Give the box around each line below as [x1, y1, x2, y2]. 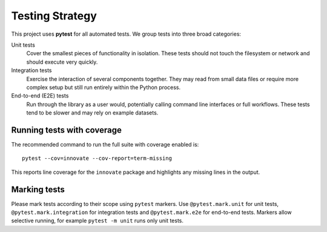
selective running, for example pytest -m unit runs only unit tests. [11, 217, 184, 224]
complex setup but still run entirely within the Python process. [26, 84, 181, 91]
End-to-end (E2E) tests [11, 92, 69, 99]
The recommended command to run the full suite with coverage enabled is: [11, 141, 199, 148]
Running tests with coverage [11, 125, 122, 135]
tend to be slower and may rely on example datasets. [26, 109, 159, 116]
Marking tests [11, 184, 65, 194]
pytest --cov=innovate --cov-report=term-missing [22, 155, 173, 162]
